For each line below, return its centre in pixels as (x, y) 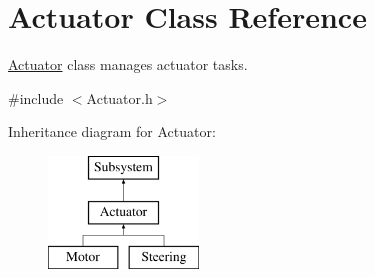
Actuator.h (119, 97)
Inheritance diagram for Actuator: (112, 131)
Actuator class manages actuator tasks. (128, 64)
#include (36, 97)
